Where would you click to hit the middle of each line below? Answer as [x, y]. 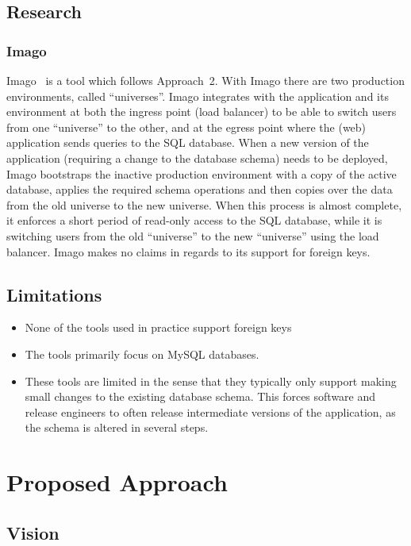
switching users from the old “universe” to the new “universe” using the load [193, 235]
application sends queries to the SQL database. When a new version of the [188, 142]
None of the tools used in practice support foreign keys [158, 327]
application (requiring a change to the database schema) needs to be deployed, [197, 158]
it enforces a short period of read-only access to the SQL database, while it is [194, 220]
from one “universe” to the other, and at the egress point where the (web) [186, 127]
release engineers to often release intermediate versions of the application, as [210, 411]
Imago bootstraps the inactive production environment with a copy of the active [202, 173]
